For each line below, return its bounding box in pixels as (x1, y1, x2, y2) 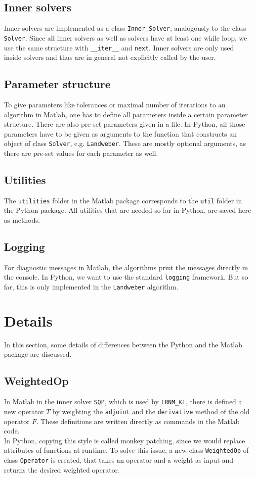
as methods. (4, 215, 40, 225)
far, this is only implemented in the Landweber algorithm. (4, 282, 178, 292)
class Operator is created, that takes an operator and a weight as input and (4, 455, 234, 465)
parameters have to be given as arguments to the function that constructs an (4, 128, 237, 139)
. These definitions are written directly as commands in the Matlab (36, 416, 240, 426)
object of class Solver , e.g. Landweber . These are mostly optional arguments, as (4, 138, 246, 148)
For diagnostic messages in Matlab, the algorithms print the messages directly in (4, 262, 248, 272)
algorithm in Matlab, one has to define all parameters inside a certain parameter (4, 109, 248, 119)
